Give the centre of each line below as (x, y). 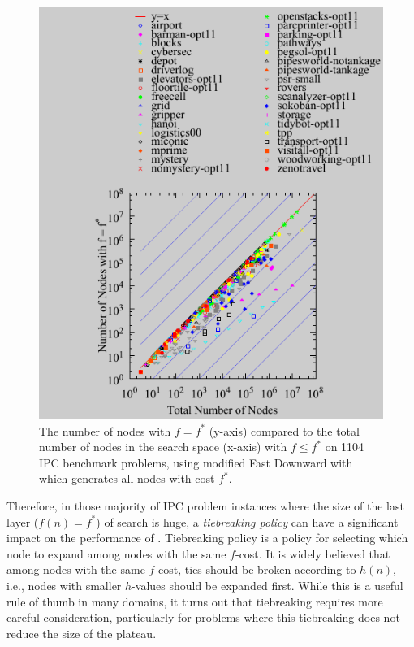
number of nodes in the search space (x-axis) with (163, 447)
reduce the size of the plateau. (82, 633)
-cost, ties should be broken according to (255, 569)
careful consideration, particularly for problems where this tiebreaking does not (203, 617)
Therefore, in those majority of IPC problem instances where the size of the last (205, 506)
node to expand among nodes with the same (116, 553)
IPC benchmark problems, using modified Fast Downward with (196, 462)
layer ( (23, 521)
